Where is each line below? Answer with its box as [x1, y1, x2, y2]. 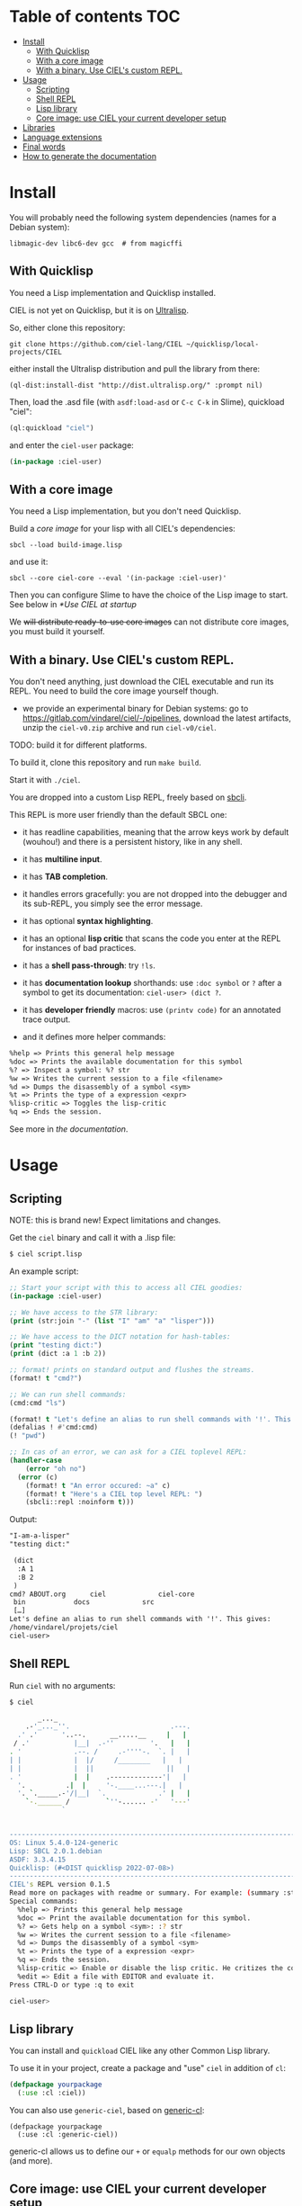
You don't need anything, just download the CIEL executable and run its [9, 677, 274, 687]
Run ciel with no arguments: [9, 1680, 116, 1690]
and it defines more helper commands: [22, 1032, 166, 1043]
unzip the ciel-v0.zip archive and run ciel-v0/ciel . [22, 722, 218, 733]
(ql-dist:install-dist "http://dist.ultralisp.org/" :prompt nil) [9, 381, 263, 390]
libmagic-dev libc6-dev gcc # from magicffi [9, 238, 182, 248]
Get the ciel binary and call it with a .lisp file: [9, 1233, 176, 1243]
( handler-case [9, 1456, 63, 1466]
